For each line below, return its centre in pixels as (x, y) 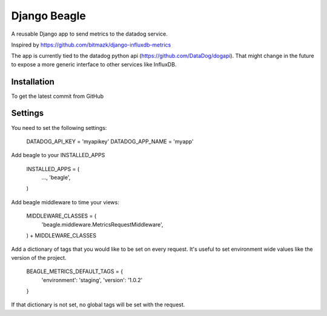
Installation (33, 82)
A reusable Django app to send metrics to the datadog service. (89, 34)
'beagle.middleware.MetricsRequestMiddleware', (102, 224)
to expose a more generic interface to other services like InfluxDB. (94, 64)
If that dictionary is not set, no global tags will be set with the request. (98, 305)
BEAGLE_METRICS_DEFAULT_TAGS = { (75, 271)
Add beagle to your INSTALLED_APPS (58, 155)
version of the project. (39, 257)
